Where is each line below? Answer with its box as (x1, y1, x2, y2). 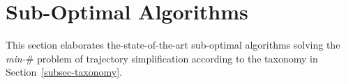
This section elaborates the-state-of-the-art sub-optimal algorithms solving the (6, 37, 340, 52)
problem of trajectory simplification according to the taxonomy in (36, 51, 318, 65)
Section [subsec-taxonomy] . (6, 65, 123, 79)
